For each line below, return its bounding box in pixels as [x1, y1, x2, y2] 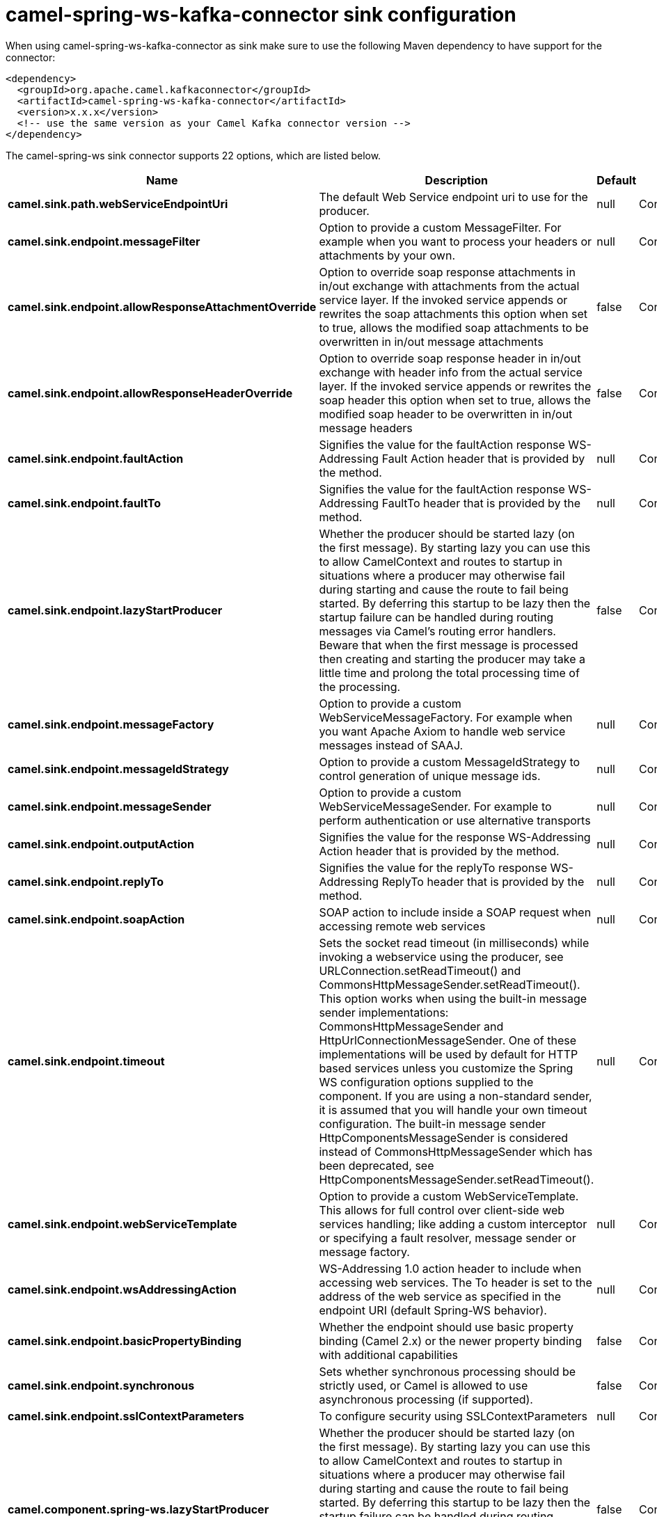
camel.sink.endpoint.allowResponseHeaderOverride [8, 386, 293, 400]
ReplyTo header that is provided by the [381, 874, 585, 889]
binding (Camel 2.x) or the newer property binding [319, 1333, 583, 1348]
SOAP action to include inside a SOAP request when [319, 905, 592, 919]
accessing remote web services [319, 919, 486, 933]
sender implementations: [319, 1005, 449, 1019]
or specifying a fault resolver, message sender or [319, 1230, 576, 1245]
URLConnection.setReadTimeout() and [319, 963, 521, 978]
